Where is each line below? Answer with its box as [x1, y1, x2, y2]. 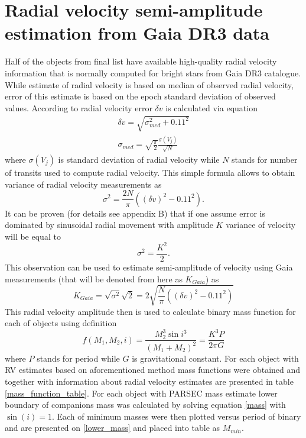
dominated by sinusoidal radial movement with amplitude [5, 218, 213, 231]
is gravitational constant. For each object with [132, 352, 299, 364]
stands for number [232, 153, 298, 165]
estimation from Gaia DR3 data [5, 21, 269, 45]
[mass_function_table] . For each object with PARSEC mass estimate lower [5, 387, 278, 399]
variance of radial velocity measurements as [5, 178, 162, 190]
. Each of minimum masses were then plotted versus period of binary [51, 410, 301, 422]
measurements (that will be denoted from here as [5, 272, 183, 285]
